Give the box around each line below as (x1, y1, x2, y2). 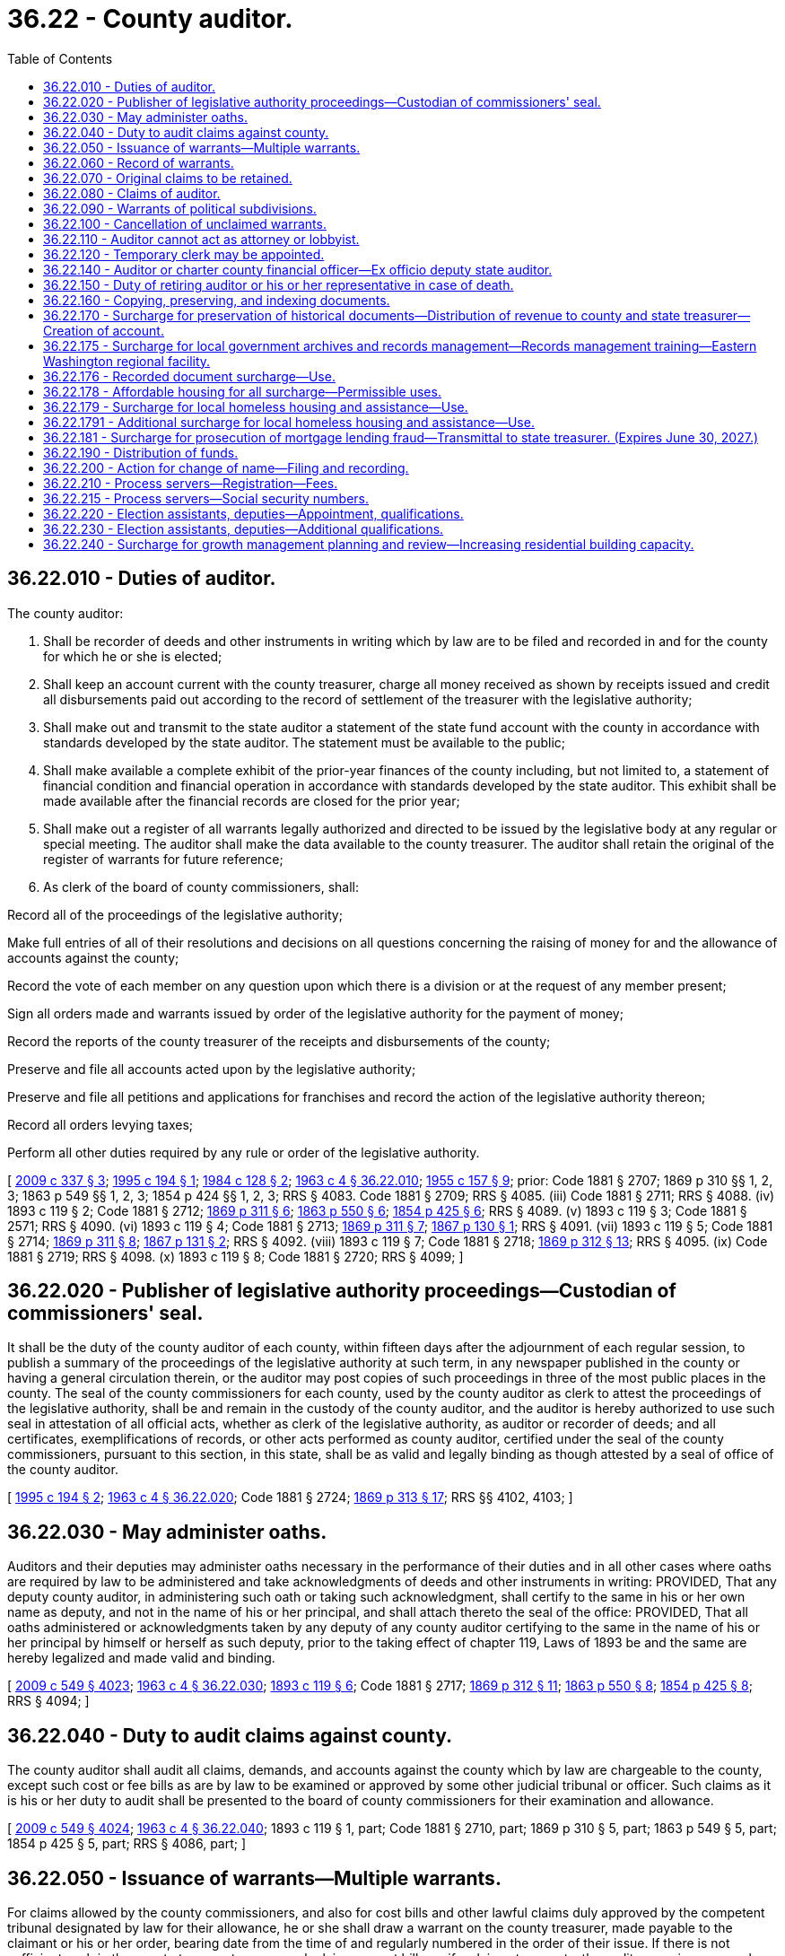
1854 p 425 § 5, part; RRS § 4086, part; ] (7, 1836, 247, 1852)
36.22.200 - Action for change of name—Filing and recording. (43, 459, 409, 476)
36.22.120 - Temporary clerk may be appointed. (43, 246, 325, 262)
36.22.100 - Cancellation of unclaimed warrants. (43, 215, 327, 231)
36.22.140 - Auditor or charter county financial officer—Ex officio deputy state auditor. (43, 261, 553, 277)
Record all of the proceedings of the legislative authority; (7, 906, 343, 922)
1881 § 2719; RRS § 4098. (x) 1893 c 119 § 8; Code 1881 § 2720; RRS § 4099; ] (7, 1248, 464, 1264)
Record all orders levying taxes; (7, 1116, 194, 1132)
